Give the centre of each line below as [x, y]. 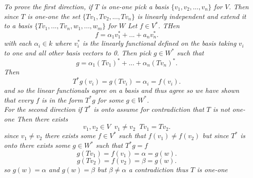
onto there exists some [37, 145]
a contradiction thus [158, 169]
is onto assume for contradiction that [149, 109]
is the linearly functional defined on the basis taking [159, 43]
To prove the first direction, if [48, 6]
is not [221, 109]
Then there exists [42, 118]
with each [18, 43]
